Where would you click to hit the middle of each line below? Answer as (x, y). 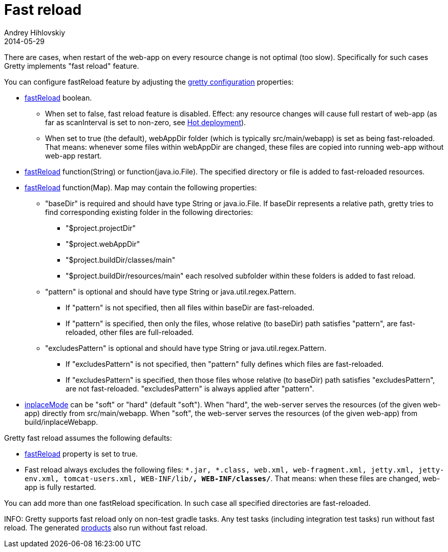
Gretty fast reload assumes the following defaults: (88, 438)
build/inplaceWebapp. (61, 422)
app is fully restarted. (60, 487)
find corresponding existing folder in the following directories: (149, 212)
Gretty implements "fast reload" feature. (72, 66)
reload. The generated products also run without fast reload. (106, 527)
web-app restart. (73, 155)
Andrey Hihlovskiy (35, 32)
